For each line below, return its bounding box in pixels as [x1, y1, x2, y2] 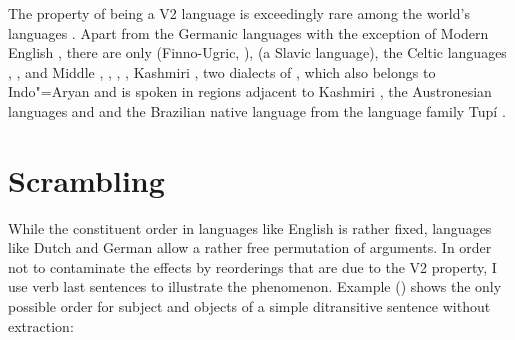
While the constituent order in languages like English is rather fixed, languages [8, 217, 492, 238]
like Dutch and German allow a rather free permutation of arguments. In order [8, 237, 492, 258]
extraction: [8, 315, 74, 336]
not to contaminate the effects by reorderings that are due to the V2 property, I [8, 256, 497, 277]
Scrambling [8, 159, 165, 200]
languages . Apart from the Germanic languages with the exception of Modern [8, 22, 489, 43]
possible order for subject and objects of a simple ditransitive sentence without [8, 296, 491, 317]
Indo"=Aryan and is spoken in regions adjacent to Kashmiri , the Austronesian [8, 81, 492, 102]
